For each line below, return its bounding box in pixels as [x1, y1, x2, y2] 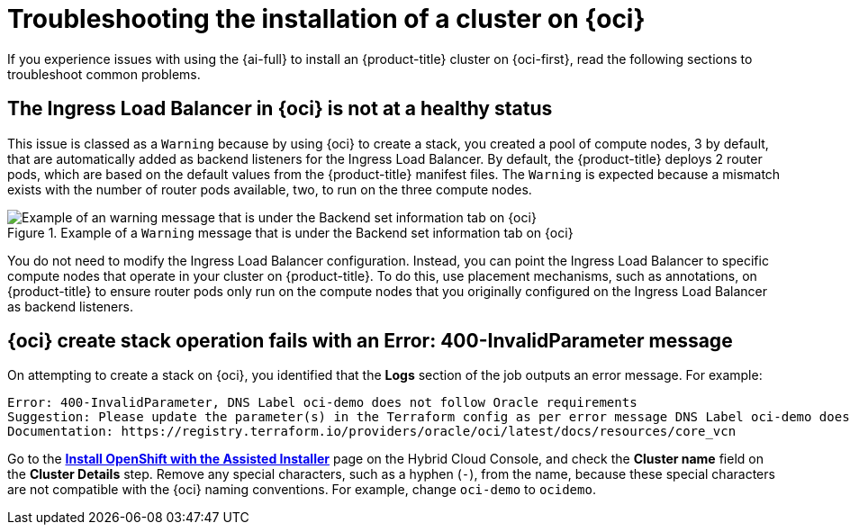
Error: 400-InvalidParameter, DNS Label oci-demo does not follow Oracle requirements [7, 395, 637, 410]
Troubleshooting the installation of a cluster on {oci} [7, 4, 646, 34]
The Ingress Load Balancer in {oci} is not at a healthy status [7, 97, 553, 121]
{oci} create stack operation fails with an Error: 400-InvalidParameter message [7, 329, 733, 353]
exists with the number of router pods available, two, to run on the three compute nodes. [7, 181, 532, 197]
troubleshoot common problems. [7, 66, 201, 82]
